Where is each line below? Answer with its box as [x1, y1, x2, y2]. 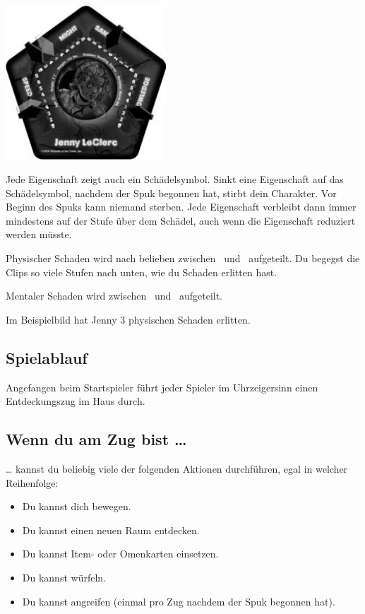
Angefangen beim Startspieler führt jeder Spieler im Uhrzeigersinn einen [6, 379, 318, 394]
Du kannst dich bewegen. [22, 499, 131, 514]
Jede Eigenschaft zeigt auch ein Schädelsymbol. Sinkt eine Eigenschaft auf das [6, 172, 344, 187]
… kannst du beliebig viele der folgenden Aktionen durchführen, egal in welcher [6, 461, 348, 476]
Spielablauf [6, 346, 88, 368]
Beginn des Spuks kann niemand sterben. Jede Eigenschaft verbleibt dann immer [6, 199, 357, 214]
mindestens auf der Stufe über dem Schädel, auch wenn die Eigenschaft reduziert [6, 213, 356, 228]
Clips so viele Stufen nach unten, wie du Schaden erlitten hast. [6, 264, 277, 279]
